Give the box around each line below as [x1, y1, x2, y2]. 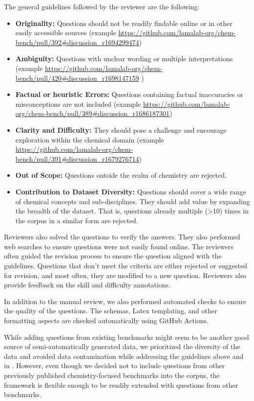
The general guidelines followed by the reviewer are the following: [4, 1, 200, 11]
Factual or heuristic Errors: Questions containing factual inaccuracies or [15, 89, 243, 99]
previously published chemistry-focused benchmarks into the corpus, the [4, 370, 220, 380]
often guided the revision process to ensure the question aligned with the [4, 251, 222, 261]
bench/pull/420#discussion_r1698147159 [15, 72, 139, 83]
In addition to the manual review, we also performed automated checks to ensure [4, 296, 247, 306]
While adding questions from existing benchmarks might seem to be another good [4, 331, 249, 342]
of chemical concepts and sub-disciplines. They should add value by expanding [15, 196, 250, 206]
